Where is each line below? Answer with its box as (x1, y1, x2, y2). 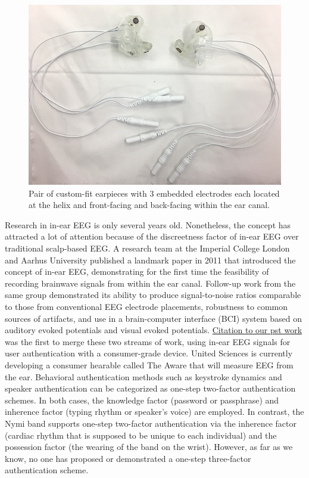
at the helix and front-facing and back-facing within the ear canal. (29, 198, 270, 211)
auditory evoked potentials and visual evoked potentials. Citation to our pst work (5, 324, 302, 336)
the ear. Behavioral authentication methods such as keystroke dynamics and (5, 370, 282, 383)
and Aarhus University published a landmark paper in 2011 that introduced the (5, 253, 296, 266)
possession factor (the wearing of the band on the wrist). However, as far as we (5, 440, 293, 453)
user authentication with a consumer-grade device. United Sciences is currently (5, 347, 293, 359)
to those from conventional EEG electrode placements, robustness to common (5, 300, 288, 312)
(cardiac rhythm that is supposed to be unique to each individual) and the (5, 429, 277, 441)
